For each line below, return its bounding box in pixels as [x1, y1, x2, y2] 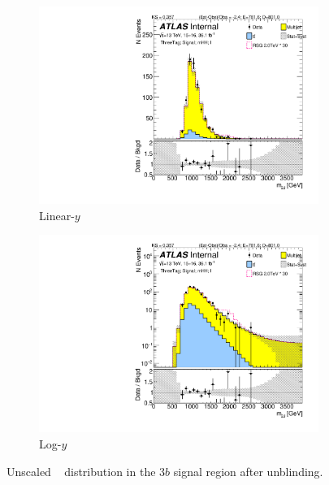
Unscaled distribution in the [6, 462, 156, 479]
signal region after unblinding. [173, 462, 323, 479]
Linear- [39, 206, 75, 223]
